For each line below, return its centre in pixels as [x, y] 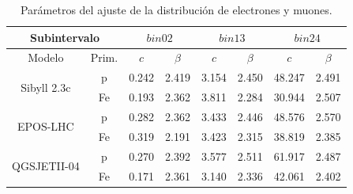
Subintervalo [65, 37]
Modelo [46, 57]
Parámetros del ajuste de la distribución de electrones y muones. [176, 10]
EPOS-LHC [45, 126]
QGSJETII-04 [46, 166]
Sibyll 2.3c [46, 87]
